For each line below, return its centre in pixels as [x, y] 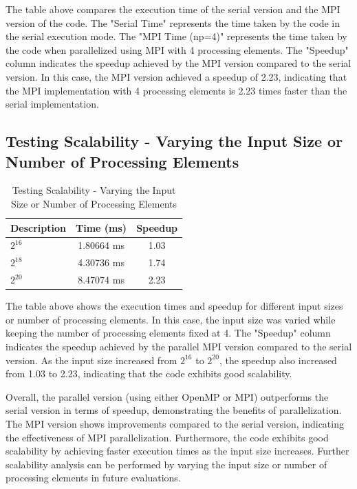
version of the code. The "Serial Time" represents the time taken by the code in [173, 22]
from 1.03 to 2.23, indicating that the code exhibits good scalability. [149, 373]
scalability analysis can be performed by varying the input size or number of [166, 464]
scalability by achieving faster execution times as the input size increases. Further [177, 451]
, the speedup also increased [278, 360]
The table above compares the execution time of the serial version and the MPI [173, 9]
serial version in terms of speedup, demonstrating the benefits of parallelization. [174, 410]
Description [39, 227]
